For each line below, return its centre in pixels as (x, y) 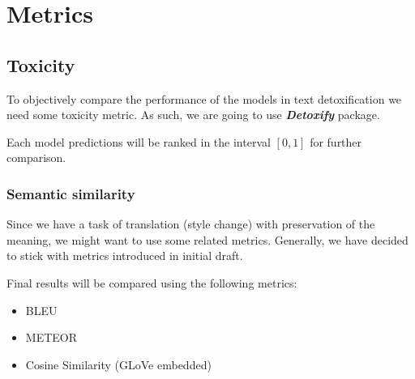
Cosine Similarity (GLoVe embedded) (118, 364)
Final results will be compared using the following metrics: (152, 282)
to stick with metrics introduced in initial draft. (125, 256)
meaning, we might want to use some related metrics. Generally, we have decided (207, 239)
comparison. (36, 158)
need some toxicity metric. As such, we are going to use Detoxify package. (193, 115)
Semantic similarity (71, 193)
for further (336, 141)
